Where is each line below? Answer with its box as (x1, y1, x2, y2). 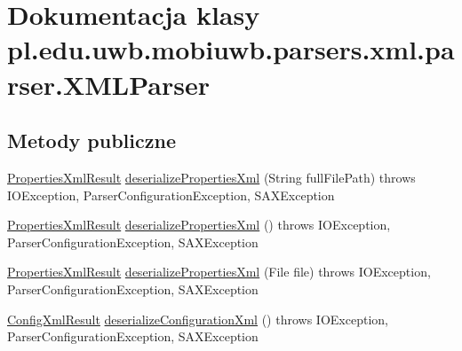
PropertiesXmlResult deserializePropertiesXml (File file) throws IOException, (7, 262, 431, 281)
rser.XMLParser (7, 66, 211, 102)
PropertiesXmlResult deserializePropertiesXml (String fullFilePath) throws (7, 168, 416, 186)
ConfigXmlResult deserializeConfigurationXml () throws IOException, (7, 309, 388, 328)
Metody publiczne (7, 127, 176, 154)
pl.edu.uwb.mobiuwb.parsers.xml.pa (7, 31, 455, 67)
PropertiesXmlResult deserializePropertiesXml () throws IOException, (7, 215, 391, 234)
